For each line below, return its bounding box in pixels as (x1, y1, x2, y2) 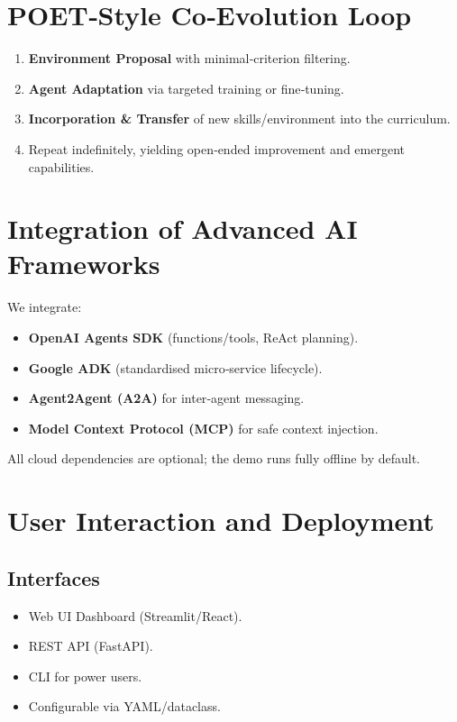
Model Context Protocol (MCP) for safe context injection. (28, 418, 379, 437)
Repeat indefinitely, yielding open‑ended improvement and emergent (28, 139, 405, 158)
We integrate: (7, 297, 82, 316)
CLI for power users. (28, 666, 142, 685)
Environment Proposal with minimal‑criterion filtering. (28, 49, 351, 68)
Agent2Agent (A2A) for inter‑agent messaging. (28, 388, 305, 407)
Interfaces (7, 563, 100, 591)
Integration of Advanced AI (7, 210, 358, 247)
